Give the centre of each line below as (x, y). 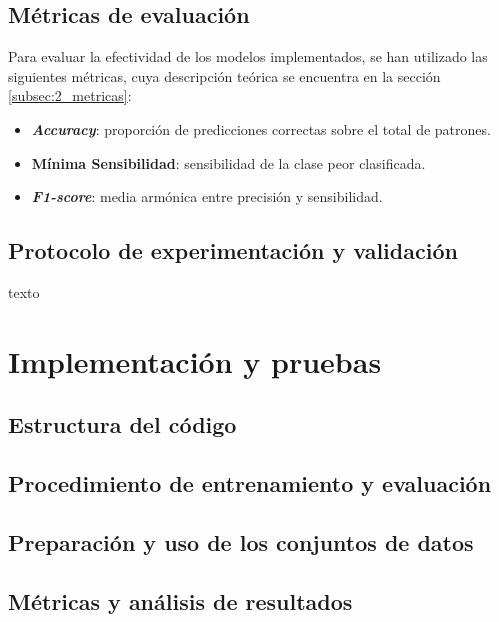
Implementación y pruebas (195, 360)
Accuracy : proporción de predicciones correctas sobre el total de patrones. (261, 128)
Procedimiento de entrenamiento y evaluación (250, 483)
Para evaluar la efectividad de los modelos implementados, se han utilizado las (248, 56)
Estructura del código (122, 424)
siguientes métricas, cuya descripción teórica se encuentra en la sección (224, 75)
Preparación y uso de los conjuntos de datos (241, 541)
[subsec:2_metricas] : (70, 95)
